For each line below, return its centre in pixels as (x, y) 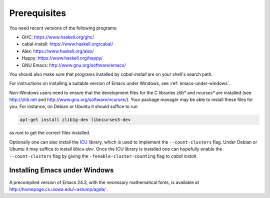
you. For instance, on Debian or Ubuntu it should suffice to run (73, 106)
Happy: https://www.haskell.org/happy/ (62, 58)
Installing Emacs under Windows (61, 170)
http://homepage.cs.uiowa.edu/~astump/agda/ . (59, 189)
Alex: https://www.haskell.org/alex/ (58, 51)
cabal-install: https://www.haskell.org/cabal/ (67, 44)
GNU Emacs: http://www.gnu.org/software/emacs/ (74, 65)
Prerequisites (38, 13)
